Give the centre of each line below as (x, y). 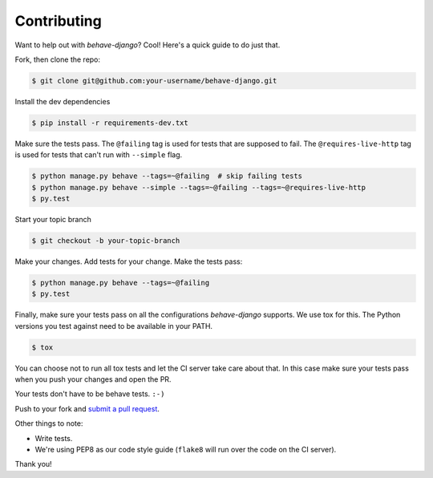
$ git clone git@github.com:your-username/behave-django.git (154, 81)
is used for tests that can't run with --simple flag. (99, 155)
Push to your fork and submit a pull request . (87, 408)
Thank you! (33, 464)
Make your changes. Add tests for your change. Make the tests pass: (129, 261)
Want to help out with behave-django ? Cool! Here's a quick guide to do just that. (148, 45)
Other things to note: (49, 423)
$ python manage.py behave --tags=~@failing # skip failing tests (167, 176)
